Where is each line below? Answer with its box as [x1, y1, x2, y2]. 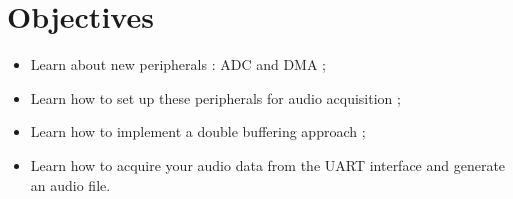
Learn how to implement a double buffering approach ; [30, 121, 366, 142]
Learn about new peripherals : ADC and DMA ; [30, 54, 326, 75]
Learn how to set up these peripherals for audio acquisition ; [30, 87, 401, 108]
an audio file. [30, 174, 111, 195]
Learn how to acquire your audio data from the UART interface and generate [30, 154, 506, 175]
